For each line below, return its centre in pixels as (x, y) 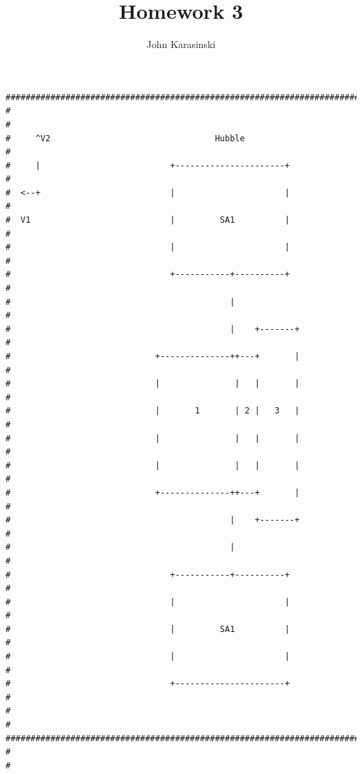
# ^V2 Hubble (125, 138)
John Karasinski (181, 44)
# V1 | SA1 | (148, 220)
